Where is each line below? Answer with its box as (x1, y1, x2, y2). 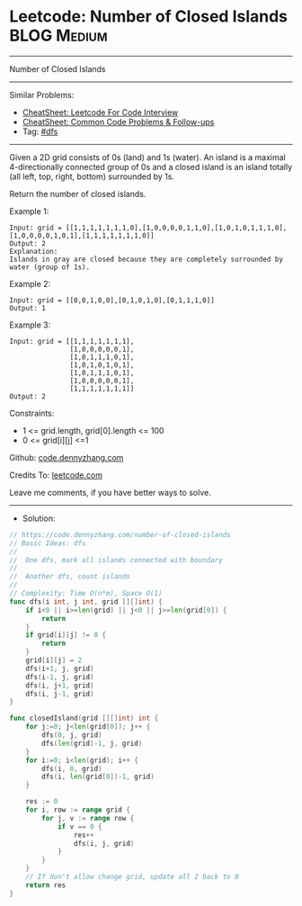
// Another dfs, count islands (9, 572, 130, 581)
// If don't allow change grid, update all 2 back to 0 (25, 873, 240, 882)
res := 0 (25, 797, 58, 806)
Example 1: (9, 205, 49, 217)
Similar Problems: (9, 89, 75, 100)
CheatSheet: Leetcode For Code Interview (22, 106, 179, 118)
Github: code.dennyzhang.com (9, 452, 124, 462)
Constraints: (9, 408, 55, 418)
